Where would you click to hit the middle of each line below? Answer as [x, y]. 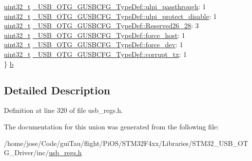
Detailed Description [57, 90]
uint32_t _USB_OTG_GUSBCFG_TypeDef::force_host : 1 [95, 35]
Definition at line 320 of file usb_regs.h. [64, 110]
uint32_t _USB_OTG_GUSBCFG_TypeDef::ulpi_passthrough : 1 [105, 6]
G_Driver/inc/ [27, 152]
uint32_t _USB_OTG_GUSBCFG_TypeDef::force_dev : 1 [94, 45]
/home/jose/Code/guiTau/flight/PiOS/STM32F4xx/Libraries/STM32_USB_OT [126, 143]
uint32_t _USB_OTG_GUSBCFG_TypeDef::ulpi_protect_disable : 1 [110, 16]
